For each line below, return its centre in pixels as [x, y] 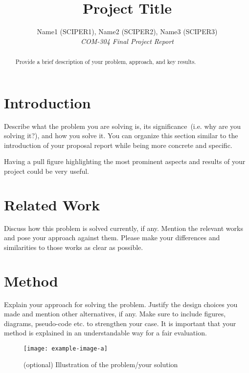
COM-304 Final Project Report [127, 41]
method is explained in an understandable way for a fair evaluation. [105, 333]
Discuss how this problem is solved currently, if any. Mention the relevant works [124, 228]
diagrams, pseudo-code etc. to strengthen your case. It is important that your [120, 323]
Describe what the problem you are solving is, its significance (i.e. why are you [123, 126]
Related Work [52, 204]
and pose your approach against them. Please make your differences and [112, 238]
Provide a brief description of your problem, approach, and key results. [106, 62]
